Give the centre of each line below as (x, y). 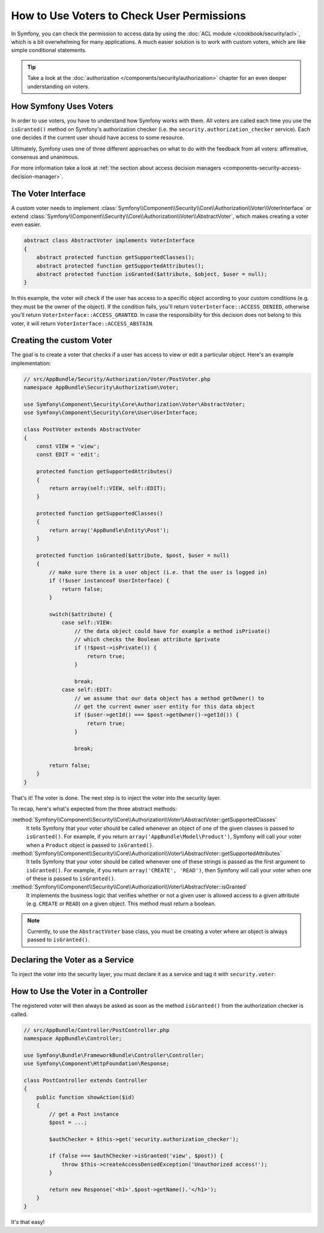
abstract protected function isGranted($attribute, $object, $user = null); (152, 274)
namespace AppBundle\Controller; (73, 1038)
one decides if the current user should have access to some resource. (98, 137)
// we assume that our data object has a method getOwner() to (169, 698)
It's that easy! (28, 1222)
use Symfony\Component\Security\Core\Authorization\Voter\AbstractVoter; (134, 404)
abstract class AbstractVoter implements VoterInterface (109, 241)
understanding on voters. (58, 86)
